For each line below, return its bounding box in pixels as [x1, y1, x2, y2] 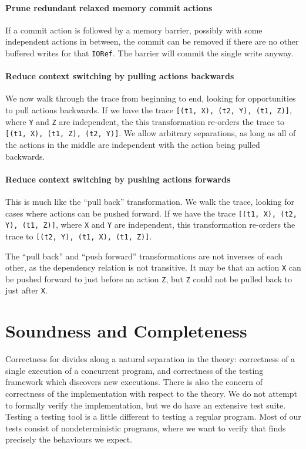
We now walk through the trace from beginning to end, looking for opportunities [5, 92, 296, 104]
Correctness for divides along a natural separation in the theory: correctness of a [5, 353, 295, 365]
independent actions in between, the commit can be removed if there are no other [5, 35, 299, 48]
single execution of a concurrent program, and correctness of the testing [5, 364, 264, 376]
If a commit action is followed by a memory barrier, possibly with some [5, 23, 263, 36]
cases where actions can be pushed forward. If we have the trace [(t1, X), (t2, [5, 207, 297, 219]
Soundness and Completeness [5, 319, 247, 343]
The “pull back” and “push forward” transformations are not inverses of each [5, 249, 283, 262]
